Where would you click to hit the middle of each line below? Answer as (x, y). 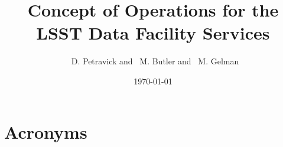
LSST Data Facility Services (153, 33)
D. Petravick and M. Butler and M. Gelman (155, 61)
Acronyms (46, 131)
